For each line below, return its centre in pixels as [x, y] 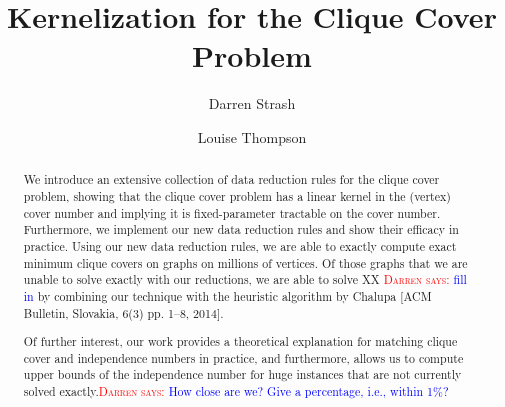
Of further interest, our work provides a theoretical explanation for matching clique [240, 341]
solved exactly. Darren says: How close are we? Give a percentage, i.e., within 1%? [236, 391]
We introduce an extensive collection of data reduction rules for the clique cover [231, 179]
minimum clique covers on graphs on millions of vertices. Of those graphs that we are [245, 262]
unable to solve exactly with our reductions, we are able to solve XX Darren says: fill [245, 279]
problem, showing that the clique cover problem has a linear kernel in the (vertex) [237, 195]
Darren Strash [252, 103]
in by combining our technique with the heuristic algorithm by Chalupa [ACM [227, 295]
